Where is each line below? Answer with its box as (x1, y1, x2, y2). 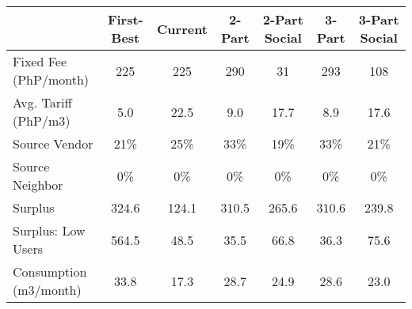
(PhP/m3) (13, 111, 71, 130)
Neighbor (13, 175, 63, 194)
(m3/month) (13, 281, 82, 299)
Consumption (13, 262, 87, 281)
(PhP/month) (13, 70, 90, 89)
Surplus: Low (13, 221, 86, 239)
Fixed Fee (13, 52, 67, 70)
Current (157, 19, 208, 38)
